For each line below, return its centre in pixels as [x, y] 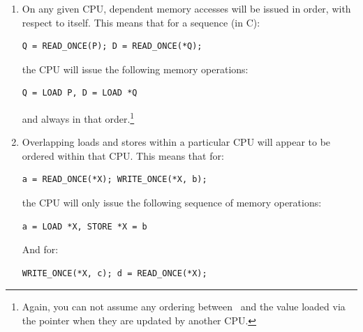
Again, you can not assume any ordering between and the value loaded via [184, 307]
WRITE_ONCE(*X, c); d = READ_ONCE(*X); [114, 273]
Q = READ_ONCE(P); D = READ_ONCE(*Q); [112, 46]
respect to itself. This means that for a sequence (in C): [141, 22]
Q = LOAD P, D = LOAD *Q [80, 93]
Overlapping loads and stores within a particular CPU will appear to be [176, 142]
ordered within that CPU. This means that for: [123, 155]
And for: [40, 249]
